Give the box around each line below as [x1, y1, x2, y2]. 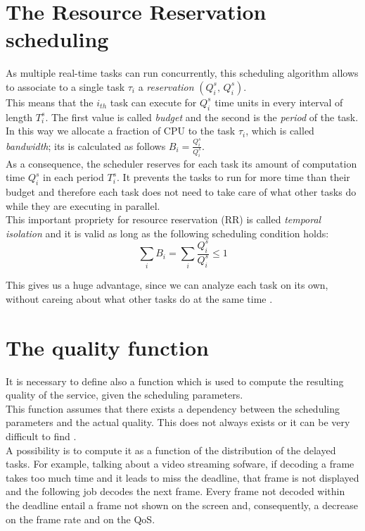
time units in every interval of [214, 94, 343, 109]
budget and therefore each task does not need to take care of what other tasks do [6, 184, 357, 199]
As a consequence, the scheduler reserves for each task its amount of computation [6, 156, 357, 170]
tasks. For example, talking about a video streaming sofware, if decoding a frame [6, 456, 354, 471]
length [6, 109, 33, 124]
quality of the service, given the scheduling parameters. [6, 387, 243, 402]
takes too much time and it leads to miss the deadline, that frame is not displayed [6, 470, 359, 485]
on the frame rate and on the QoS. [6, 511, 155, 526]
